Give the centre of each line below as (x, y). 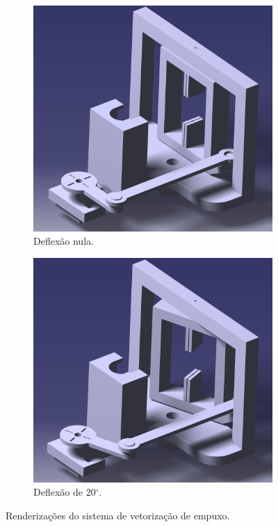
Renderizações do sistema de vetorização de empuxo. (118, 516)
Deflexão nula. (64, 241)
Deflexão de (58, 492)
